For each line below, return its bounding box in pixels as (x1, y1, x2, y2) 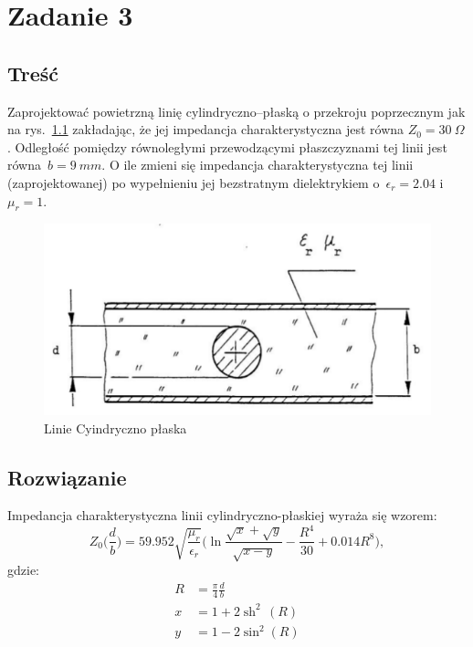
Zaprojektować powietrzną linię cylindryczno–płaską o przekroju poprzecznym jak (7, 101, 466, 120)
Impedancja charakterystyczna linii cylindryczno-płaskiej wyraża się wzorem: (7, 506, 437, 525)
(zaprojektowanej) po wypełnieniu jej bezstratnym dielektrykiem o (7, 172, 380, 192)
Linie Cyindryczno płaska (44, 418, 187, 437)
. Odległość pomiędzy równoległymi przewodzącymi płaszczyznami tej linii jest (7, 137, 447, 156)
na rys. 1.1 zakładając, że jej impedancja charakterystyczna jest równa (7, 120, 405, 139)
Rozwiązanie (7, 463, 127, 491)
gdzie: (7, 560, 39, 579)
